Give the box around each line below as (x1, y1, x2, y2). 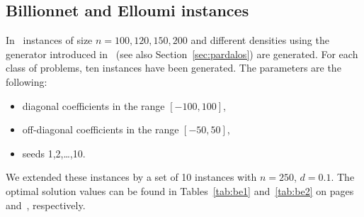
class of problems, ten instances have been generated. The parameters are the (6, 60, 341, 75)
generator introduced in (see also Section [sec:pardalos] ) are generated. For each (6, 46, 358, 61)
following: (6, 74, 47, 89)
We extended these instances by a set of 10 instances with (6, 169, 257, 184)
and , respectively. (6, 197, 86, 212)
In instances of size (6, 33, 93, 48)
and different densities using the (190, 33, 329, 48)
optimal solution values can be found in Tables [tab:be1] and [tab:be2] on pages (6, 183, 354, 198)
